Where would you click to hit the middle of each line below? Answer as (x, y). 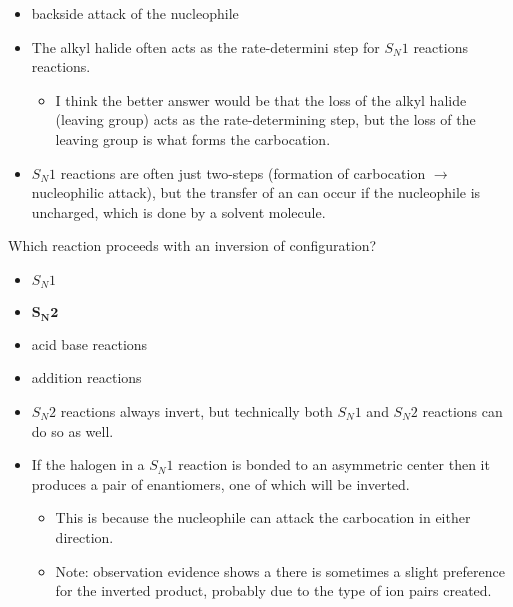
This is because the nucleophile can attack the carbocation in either (263, 517)
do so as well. (72, 430)
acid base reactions (89, 343)
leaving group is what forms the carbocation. (193, 138)
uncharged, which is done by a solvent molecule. (178, 211)
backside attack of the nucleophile (135, 13)
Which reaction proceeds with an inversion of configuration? (192, 245)
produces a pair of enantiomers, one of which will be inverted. (220, 483)
